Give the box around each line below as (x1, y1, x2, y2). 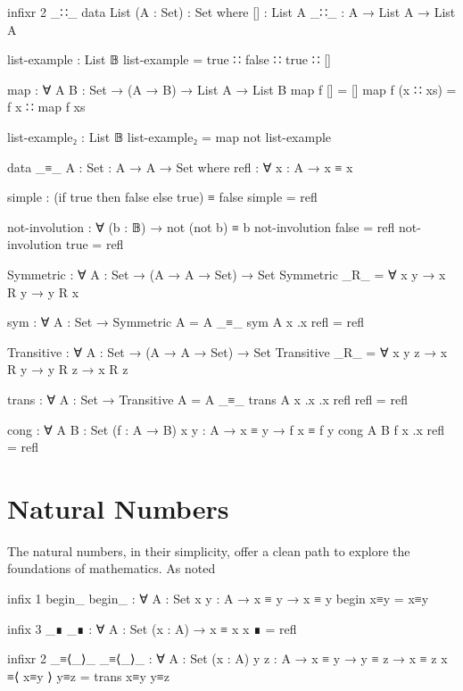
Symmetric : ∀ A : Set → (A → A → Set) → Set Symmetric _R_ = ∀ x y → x (7, 264, 446, 283)
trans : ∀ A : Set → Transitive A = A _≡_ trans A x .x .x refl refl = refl (7, 389, 408, 408)
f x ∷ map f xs (7, 97, 86, 116)
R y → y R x (7, 282, 79, 301)
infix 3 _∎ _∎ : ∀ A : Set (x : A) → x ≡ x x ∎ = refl (7, 619, 297, 637)
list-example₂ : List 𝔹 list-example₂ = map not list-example (7, 127, 332, 146)
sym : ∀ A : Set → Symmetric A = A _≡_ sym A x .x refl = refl (7, 312, 365, 331)
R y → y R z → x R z (7, 360, 128, 379)
